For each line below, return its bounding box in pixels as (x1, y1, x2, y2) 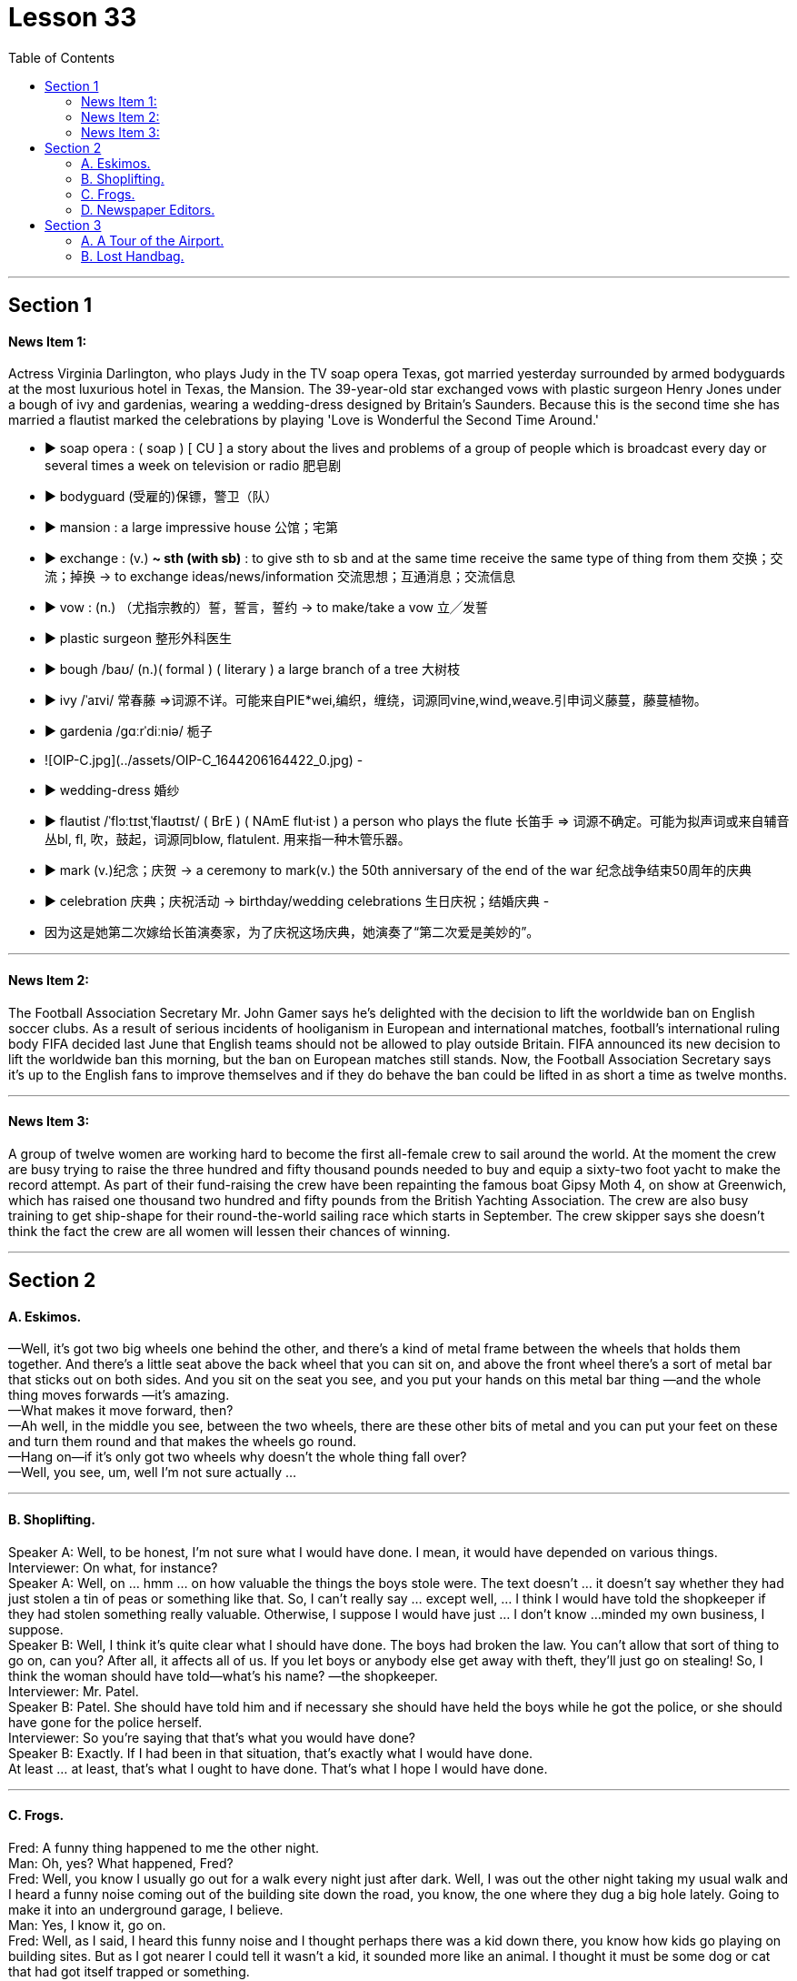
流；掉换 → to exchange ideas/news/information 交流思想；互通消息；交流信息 (45, 568, 515, 585)
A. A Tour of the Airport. (81, 232, 224, 248)
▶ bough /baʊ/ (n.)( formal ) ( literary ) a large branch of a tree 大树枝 (45, 661, 461, 678)
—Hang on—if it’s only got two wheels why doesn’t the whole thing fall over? (8, 1449, 467, 1465)
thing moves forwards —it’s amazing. (8, 1387, 230, 1403)
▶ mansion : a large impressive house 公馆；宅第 (45, 519, 339, 536)
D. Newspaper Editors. (81, 201, 215, 217)
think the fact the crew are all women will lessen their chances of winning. (8, 1222, 451, 1239)
